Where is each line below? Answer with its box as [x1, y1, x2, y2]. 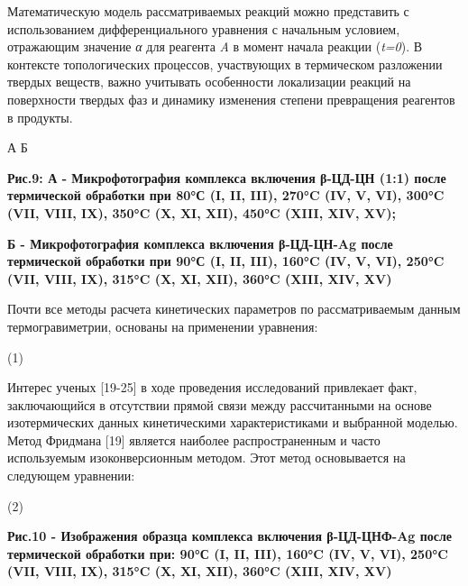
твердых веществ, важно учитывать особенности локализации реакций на [7, 72, 411, 91]
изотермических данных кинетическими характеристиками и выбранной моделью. [7, 413, 458, 432]
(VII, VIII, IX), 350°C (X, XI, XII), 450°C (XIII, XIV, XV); [7, 203, 396, 222]
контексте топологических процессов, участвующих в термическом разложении [7, 54, 443, 73]
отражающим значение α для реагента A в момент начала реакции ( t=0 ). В [7, 37, 423, 56]
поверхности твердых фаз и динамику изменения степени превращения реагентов [7, 89, 455, 108]
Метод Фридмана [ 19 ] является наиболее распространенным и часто [7, 430, 381, 449]
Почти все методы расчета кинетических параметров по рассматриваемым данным [7, 299, 461, 318]
